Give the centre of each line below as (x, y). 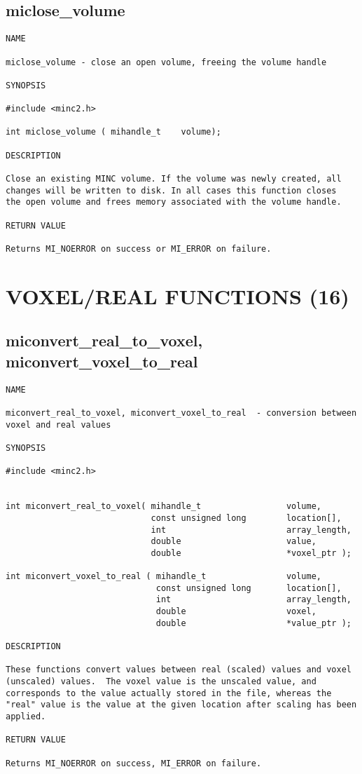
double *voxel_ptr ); (251, 553)
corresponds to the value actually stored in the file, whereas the (169, 693)
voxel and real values (58, 425)
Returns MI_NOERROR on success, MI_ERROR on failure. (134, 763)
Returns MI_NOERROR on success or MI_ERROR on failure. (139, 249)
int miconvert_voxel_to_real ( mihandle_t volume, (164, 577)
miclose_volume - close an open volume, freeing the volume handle (166, 62)
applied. (26, 717)
